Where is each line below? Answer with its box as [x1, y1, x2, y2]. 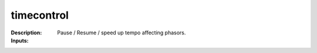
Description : [11, 29, 42, 36]
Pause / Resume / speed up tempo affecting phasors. [57, 29, 186, 36]
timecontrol [11, 9, 69, 22]
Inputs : [11, 37, 29, 44]
